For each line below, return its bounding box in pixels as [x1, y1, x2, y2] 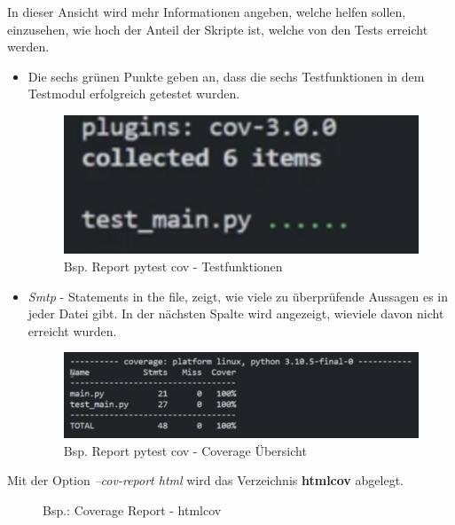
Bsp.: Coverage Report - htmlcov [43, 500, 222, 519]
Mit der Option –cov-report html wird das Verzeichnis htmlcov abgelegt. [7, 471, 404, 490]
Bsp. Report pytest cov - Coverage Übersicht [63, 441, 307, 459]
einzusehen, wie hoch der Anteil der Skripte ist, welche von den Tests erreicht [7, 20, 428, 38]
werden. [7, 37, 50, 56]
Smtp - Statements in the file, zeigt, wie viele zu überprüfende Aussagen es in [27, 286, 449, 305]
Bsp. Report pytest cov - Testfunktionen [63, 257, 283, 275]
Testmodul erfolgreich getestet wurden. [27, 84, 240, 103]
